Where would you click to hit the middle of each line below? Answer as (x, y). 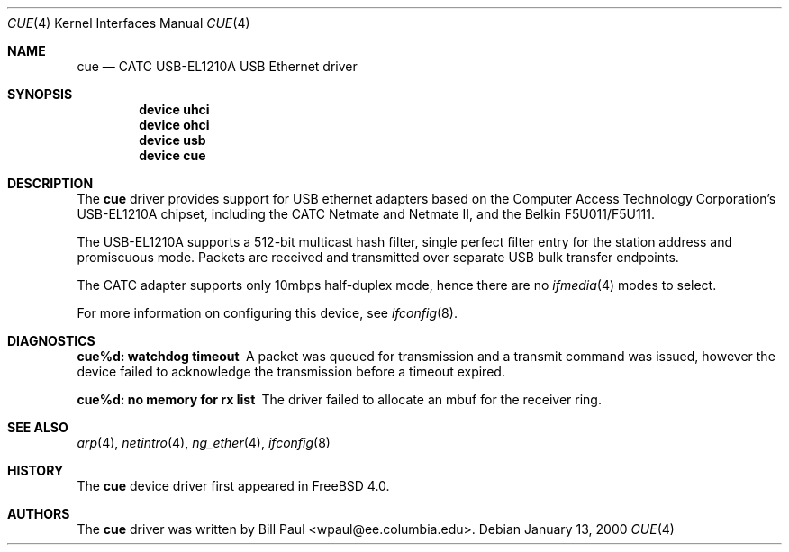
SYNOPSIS (40, 94)
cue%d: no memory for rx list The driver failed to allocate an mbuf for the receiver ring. (339, 399)
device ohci (174, 125)
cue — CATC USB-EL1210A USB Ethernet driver (217, 66)
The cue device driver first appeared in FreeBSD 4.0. (233, 486)
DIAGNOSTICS (51, 341)
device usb (172, 140)
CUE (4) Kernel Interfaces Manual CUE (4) (129, 23)
